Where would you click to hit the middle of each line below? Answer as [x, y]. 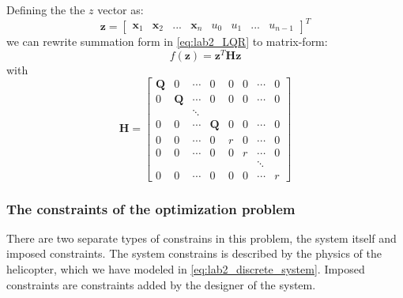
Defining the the [46, 9]
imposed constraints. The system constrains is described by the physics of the [194, 253]
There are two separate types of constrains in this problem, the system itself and [201, 238]
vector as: [121, 9]
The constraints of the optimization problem [151, 208]
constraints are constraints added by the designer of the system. [161, 284]
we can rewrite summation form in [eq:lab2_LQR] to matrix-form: [167, 41]
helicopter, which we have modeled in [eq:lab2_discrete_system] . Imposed [186, 269]
